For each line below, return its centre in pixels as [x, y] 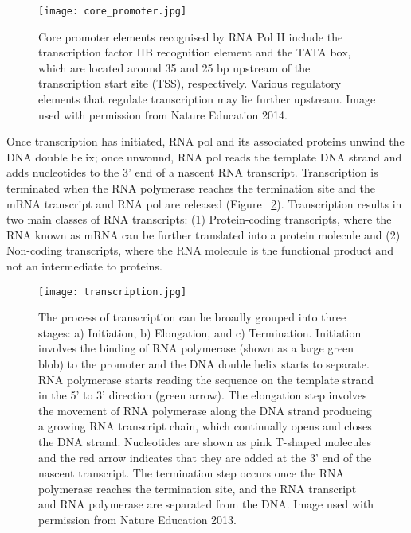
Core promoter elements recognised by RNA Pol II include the [191, 36]
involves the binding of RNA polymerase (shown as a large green [196, 348]
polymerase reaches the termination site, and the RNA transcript [198, 488]
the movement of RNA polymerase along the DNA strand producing [205, 410]
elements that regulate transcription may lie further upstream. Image [207, 99]
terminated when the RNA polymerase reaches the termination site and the [191, 188]
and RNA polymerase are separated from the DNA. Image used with [206, 504]
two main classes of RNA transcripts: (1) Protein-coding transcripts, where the [199, 219]
